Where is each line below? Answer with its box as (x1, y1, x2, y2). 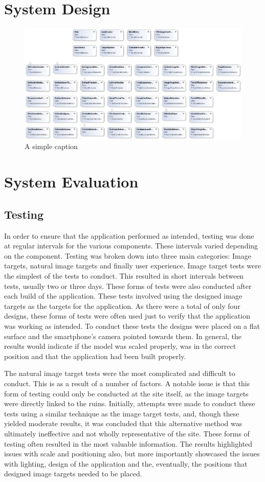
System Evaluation (4, 171, 139, 192)
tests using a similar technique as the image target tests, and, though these (4, 408, 239, 418)
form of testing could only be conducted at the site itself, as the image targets (4, 388, 249, 399)
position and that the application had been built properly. (4, 350, 186, 361)
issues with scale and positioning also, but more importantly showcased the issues (4, 448, 260, 459)
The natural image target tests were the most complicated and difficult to (4, 368, 235, 379)
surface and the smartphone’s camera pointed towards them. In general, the (4, 330, 242, 341)
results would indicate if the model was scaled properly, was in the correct (4, 341, 236, 351)
